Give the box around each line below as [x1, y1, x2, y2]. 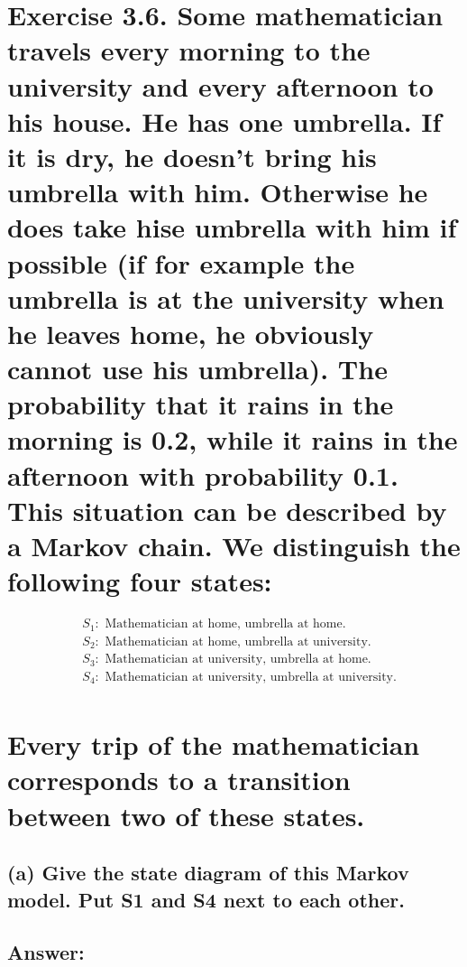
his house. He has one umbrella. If [7, 102, 442, 139]
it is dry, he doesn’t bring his [7, 137, 377, 174]
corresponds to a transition [7, 761, 351, 798]
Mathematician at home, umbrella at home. [105, 618, 346, 631]
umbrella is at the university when [7, 279, 444, 316]
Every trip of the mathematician [7, 726, 420, 763]
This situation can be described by [7, 491, 447, 528]
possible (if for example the [7, 244, 355, 281]
